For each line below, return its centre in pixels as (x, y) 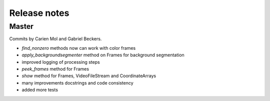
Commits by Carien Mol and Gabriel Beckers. (55, 39)
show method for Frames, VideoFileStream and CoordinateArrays (89, 76)
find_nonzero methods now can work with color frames (79, 48)
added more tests (40, 90)
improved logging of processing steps (61, 62)
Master (21, 26)
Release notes (39, 13)
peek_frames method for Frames (55, 69)
